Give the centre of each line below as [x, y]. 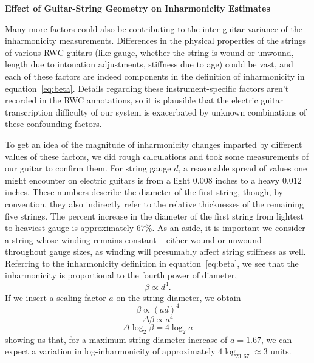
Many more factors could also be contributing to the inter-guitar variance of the [154, 28]
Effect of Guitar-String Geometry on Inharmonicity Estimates [138, 8]
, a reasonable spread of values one [243, 168]
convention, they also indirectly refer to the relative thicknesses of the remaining [155, 203]
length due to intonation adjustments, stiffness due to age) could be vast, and [149, 64]
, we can [277, 339]
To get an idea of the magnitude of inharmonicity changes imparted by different [154, 144]
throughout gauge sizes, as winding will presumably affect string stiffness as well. [155, 251]
